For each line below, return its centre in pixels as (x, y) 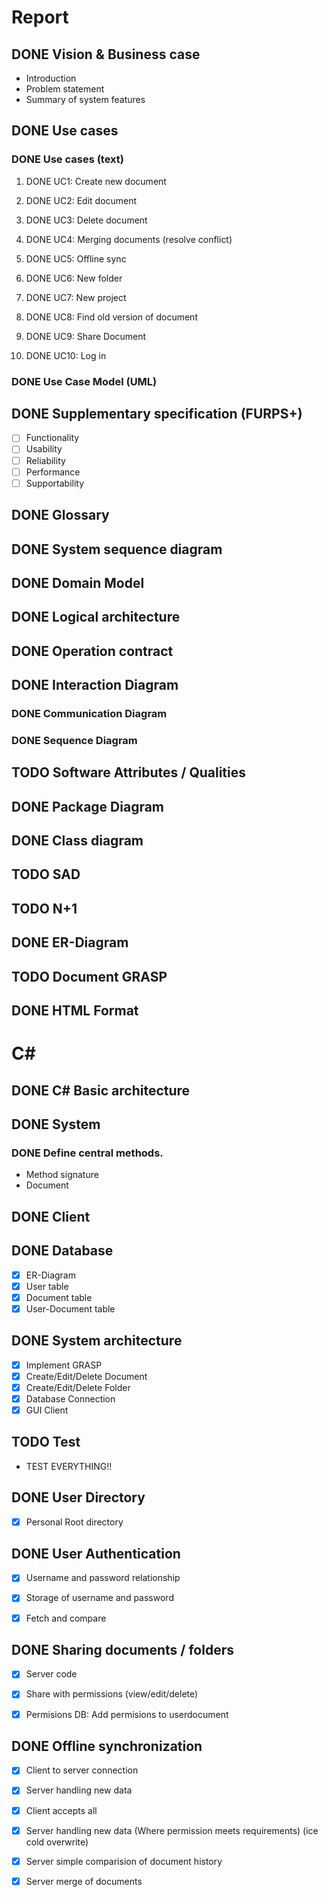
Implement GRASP (64, 1365)
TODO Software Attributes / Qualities (129, 772)
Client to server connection (82, 1770)
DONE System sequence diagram (117, 549)
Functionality (52, 438)
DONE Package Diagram (88, 806)
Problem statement (65, 89)
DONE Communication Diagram (89, 713)
